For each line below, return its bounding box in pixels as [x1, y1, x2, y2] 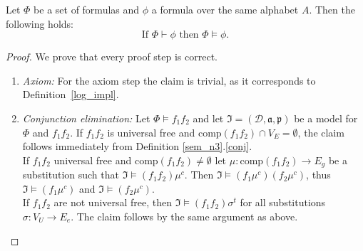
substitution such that [22, 167, 119, 182]
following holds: [6, 16, 73, 31]
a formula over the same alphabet [151, 2, 299, 16]
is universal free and [107, 124, 195, 139]
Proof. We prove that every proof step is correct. [6, 49, 218, 64]
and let [193, 110, 224, 125]
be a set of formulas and [34, 2, 140, 16]
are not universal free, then [53, 195, 173, 210]
